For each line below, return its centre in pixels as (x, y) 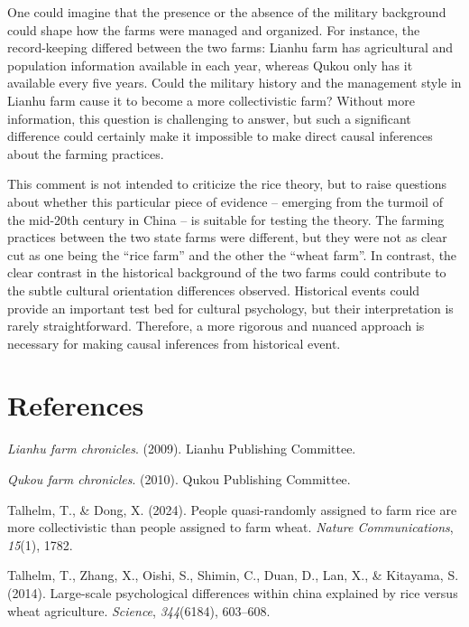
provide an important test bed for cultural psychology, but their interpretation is (230, 308)
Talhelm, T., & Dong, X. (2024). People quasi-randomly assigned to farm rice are (232, 509)
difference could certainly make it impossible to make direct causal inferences (220, 136)
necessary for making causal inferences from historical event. (174, 343)
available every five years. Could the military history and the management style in (234, 83)
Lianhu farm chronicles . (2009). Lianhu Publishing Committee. (182, 449)
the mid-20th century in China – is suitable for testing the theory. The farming (226, 219)
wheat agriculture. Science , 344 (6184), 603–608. (139, 610)
